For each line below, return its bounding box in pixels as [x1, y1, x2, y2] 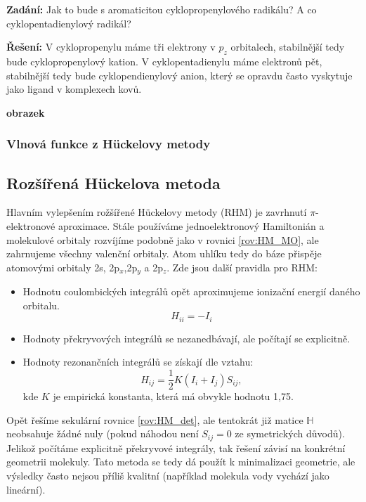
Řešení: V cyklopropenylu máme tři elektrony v [6, 39, 216, 54]
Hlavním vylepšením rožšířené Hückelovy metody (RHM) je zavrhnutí [6, 205, 307, 219]
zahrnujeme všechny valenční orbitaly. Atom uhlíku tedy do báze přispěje [6, 246, 322, 261]
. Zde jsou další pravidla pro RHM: [166, 259, 318, 274]
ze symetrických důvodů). [235, 426, 345, 441]
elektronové [6, 219, 55, 233]
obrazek [6, 105, 45, 120]
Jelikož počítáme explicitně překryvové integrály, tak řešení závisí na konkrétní [6, 440, 346, 455]
